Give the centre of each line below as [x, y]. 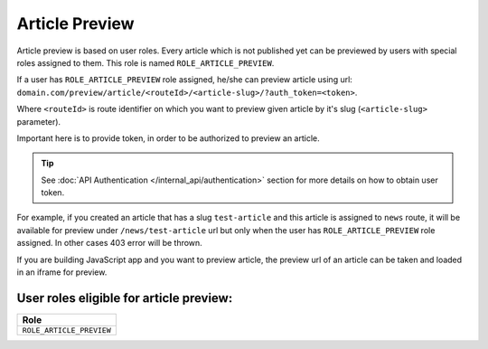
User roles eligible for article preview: [125, 298]
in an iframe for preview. [62, 272]
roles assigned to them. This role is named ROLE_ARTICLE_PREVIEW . [145, 62]
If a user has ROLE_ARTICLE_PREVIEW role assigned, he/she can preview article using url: [184, 80]
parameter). [39, 121]
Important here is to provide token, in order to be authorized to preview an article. [168, 138]
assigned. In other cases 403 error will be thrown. [109, 243]
